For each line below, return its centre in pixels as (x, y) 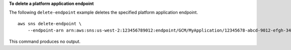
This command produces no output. (45, 41)
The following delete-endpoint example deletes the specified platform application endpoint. (104, 13)
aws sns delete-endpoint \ (50, 24)
